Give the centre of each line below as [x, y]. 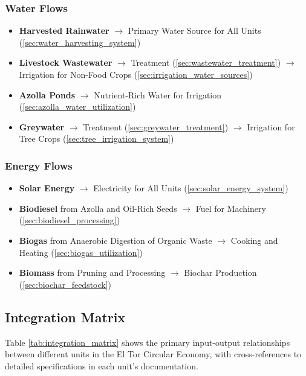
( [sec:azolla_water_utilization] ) [77, 107]
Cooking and [254, 240]
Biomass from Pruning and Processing [92, 272]
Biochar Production [220, 272]
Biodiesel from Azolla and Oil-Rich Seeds [98, 208]
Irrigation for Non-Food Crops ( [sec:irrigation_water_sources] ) [136, 74]
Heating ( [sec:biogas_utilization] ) [81, 252]
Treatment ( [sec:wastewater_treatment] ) [206, 62]
